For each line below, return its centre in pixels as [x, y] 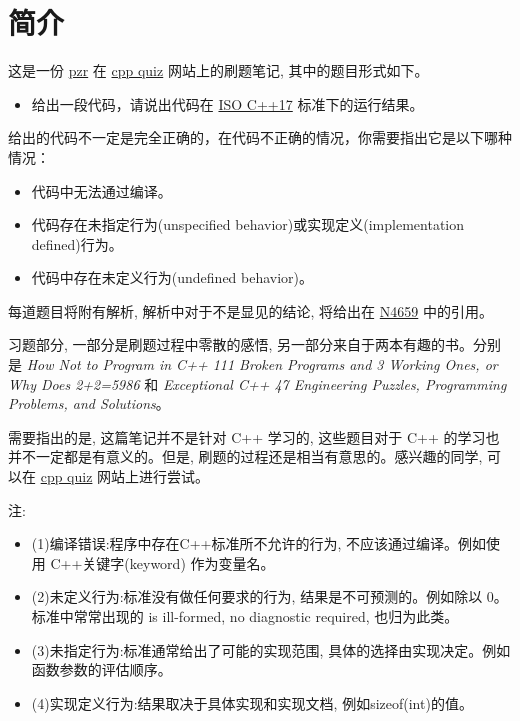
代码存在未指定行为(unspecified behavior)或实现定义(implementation [248, 224]
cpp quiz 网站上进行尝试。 [125, 476]
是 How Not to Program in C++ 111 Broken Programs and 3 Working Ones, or [253, 364]
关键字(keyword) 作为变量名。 [178, 562]
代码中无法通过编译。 [101, 190]
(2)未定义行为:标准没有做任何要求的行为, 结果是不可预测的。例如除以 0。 [269, 596]
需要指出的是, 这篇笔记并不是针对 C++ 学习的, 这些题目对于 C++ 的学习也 [254, 436]
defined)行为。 [77, 243]
